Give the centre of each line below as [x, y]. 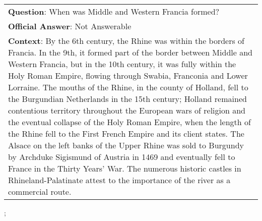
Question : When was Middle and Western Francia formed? [114, 11]
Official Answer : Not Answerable [70, 26]
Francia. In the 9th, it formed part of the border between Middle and [130, 52]
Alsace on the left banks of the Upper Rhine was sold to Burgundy [126, 145]
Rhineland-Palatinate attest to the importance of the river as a [119, 180]
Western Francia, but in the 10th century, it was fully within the [122, 64]
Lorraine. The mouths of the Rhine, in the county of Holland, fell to [128, 87]
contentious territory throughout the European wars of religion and [127, 110]
